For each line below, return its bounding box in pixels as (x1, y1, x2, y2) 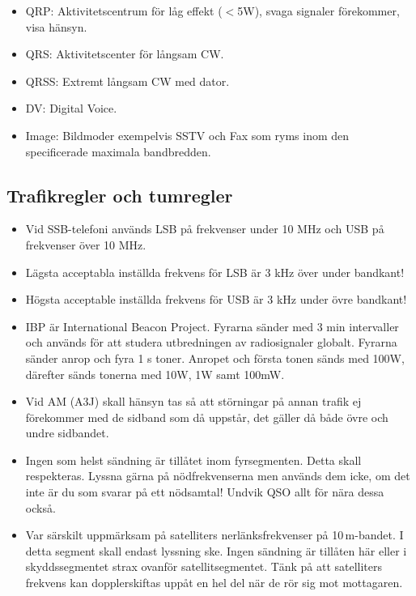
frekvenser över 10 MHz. (25, 236, 146, 253)
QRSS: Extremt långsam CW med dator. (25, 72, 230, 89)
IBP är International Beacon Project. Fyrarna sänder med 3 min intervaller (25, 317, 399, 334)
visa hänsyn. (25, 18, 87, 35)
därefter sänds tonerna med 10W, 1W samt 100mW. (25, 365, 285, 382)
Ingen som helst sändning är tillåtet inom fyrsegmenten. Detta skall (25, 451, 362, 468)
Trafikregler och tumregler (6, 182, 233, 207)
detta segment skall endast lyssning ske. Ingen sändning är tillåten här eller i (25, 542, 407, 559)
